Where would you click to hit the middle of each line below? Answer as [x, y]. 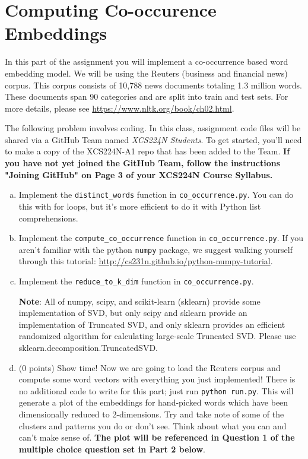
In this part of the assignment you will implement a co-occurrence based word [147, 61]
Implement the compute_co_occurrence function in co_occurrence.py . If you [161, 238]
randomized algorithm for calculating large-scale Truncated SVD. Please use [157, 336]
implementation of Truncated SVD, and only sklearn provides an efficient [152, 324]
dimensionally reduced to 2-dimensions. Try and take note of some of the [151, 414]
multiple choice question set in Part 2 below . [112, 449]
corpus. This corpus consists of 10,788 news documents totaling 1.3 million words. [153, 85]
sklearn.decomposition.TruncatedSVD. [88, 348]
